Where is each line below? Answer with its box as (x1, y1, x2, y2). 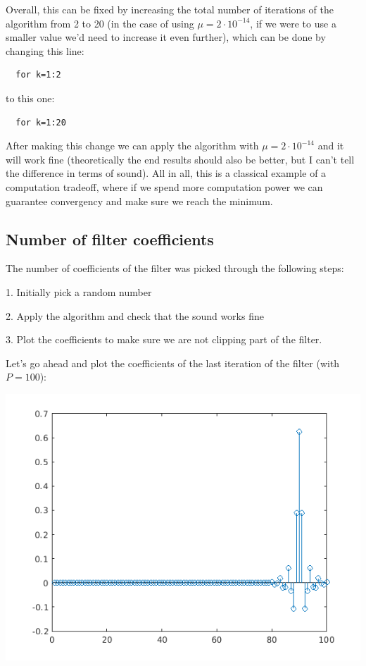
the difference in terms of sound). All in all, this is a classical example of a (6, 166, 327, 180)
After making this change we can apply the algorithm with (6, 138, 259, 153)
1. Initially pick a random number (6, 284, 152, 299)
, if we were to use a (250, 16, 336, 30)
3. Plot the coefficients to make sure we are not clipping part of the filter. (6, 332, 322, 347)
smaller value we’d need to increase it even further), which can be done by (6, 30, 326, 44)
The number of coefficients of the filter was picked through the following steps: (6, 261, 344, 276)
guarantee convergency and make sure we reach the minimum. (6, 193, 273, 208)
